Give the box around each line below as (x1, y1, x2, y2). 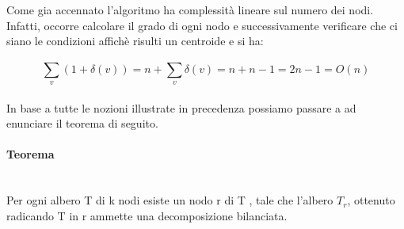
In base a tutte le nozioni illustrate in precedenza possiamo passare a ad (6, 99, 356, 116)
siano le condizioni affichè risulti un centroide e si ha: (6, 32, 264, 49)
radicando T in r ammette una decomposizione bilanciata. (6, 207, 288, 223)
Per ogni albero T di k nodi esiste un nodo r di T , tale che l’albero (6, 192, 333, 208)
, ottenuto (347, 192, 395, 208)
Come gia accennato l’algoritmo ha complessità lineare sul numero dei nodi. (6, 2, 374, 17)
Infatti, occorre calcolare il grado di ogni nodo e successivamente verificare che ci (6, 17, 398, 33)
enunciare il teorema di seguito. (6, 115, 158, 132)
